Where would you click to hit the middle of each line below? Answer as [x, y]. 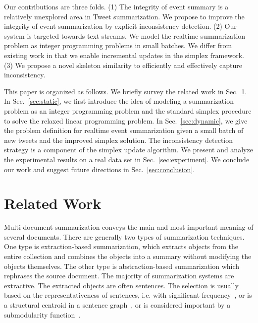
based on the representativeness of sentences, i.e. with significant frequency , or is [128, 295]
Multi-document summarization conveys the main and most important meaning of [129, 227]
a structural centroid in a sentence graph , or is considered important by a [117, 304]
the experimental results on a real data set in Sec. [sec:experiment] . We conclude [127, 159]
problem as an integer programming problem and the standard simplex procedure [128, 110]
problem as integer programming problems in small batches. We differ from [118, 45]
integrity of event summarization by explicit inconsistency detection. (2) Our [120, 26]
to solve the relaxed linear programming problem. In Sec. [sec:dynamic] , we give [126, 120]
